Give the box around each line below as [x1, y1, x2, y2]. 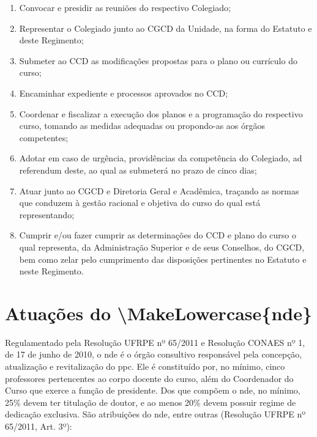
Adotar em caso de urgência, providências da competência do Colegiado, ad [19, 152, 302, 164]
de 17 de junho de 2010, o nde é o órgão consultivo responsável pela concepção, [5, 348, 302, 361]
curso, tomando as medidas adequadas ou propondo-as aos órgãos [19, 119, 266, 132]
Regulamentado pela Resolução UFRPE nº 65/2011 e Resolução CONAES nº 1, [5, 336, 305, 348]
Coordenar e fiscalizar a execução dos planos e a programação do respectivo [19, 107, 303, 120]
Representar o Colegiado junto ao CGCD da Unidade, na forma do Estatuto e [19, 21, 312, 34]
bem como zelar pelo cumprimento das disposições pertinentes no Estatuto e [19, 252, 307, 265]
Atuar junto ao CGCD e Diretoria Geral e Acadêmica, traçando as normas [19, 184, 299, 197]
